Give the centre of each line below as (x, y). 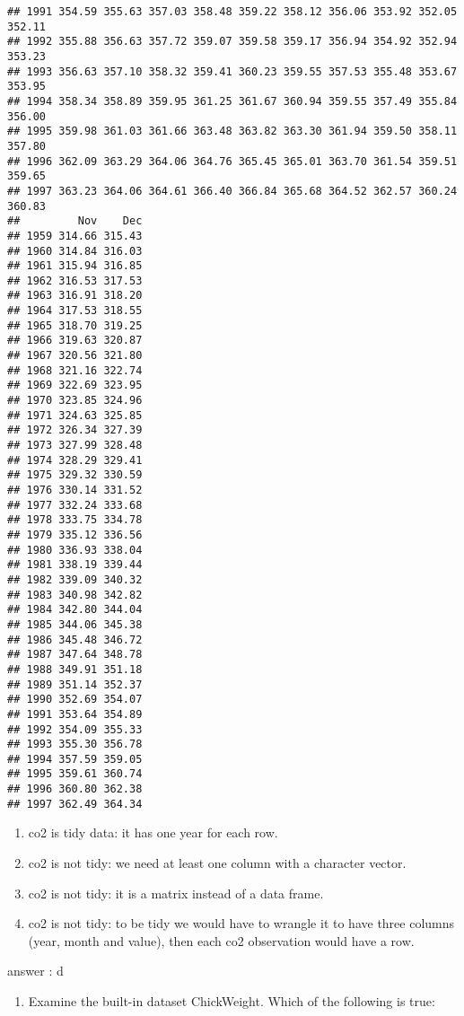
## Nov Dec (75, 221)
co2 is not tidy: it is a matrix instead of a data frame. (176, 893)
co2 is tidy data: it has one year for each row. (153, 832)
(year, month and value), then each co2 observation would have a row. (221, 940)
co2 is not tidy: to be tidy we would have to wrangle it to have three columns (241, 923)
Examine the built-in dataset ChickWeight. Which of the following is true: (232, 1001)
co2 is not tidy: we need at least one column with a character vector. (217, 863)
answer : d (35, 971)
